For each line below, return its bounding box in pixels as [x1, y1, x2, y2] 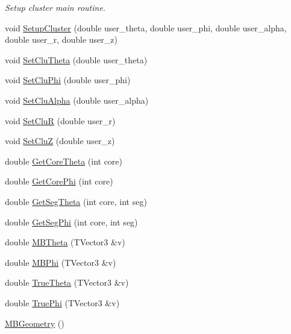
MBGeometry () [5, 317, 64, 329]
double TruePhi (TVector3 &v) [5, 296, 120, 309]
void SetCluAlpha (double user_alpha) [5, 93, 149, 106]
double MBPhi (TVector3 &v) [5, 256, 116, 268]
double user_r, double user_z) [5, 33, 117, 46]
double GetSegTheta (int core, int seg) [5, 195, 147, 207]
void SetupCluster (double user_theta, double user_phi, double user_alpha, [5, 21, 287, 34]
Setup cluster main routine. [5, 1, 106, 13]
